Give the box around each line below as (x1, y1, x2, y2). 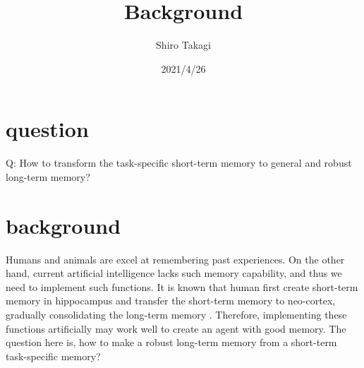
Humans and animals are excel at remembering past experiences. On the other (6, 251, 345, 266)
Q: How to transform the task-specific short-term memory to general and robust (6, 155, 352, 170)
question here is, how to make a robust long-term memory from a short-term (6, 335, 337, 350)
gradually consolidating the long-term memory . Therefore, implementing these (6, 307, 347, 321)
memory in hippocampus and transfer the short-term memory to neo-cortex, (6, 293, 336, 308)
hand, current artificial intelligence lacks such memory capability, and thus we (6, 266, 342, 280)
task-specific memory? (6, 348, 101, 363)
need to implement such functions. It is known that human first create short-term (6, 279, 358, 294)
